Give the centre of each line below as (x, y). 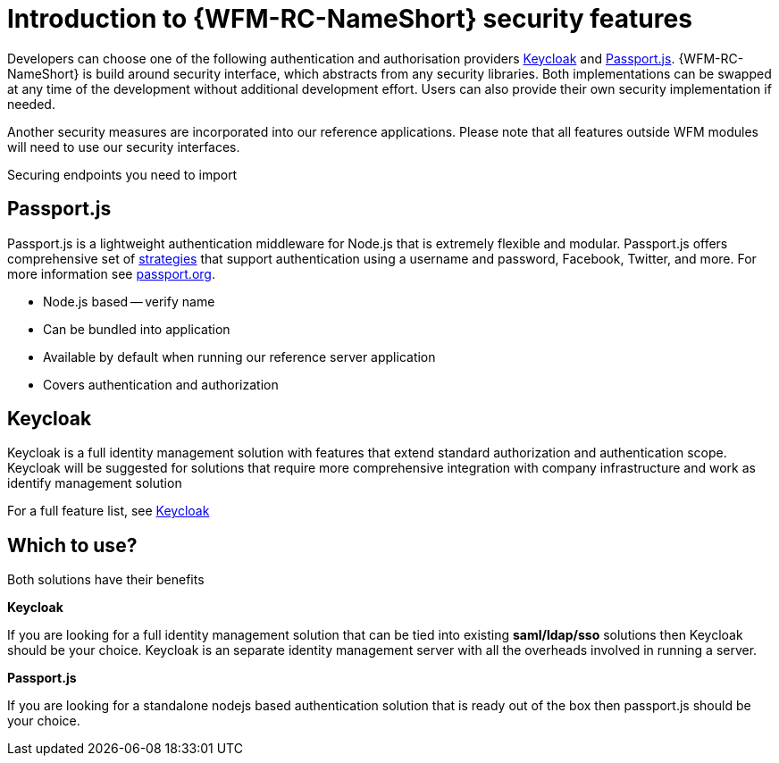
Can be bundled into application (137, 329)
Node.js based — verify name (129, 301)
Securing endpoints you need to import (122, 174)
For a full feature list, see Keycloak (109, 511)
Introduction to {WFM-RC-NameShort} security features (350, 19)
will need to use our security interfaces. (124, 147)
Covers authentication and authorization (161, 384)
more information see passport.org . (111, 273)
